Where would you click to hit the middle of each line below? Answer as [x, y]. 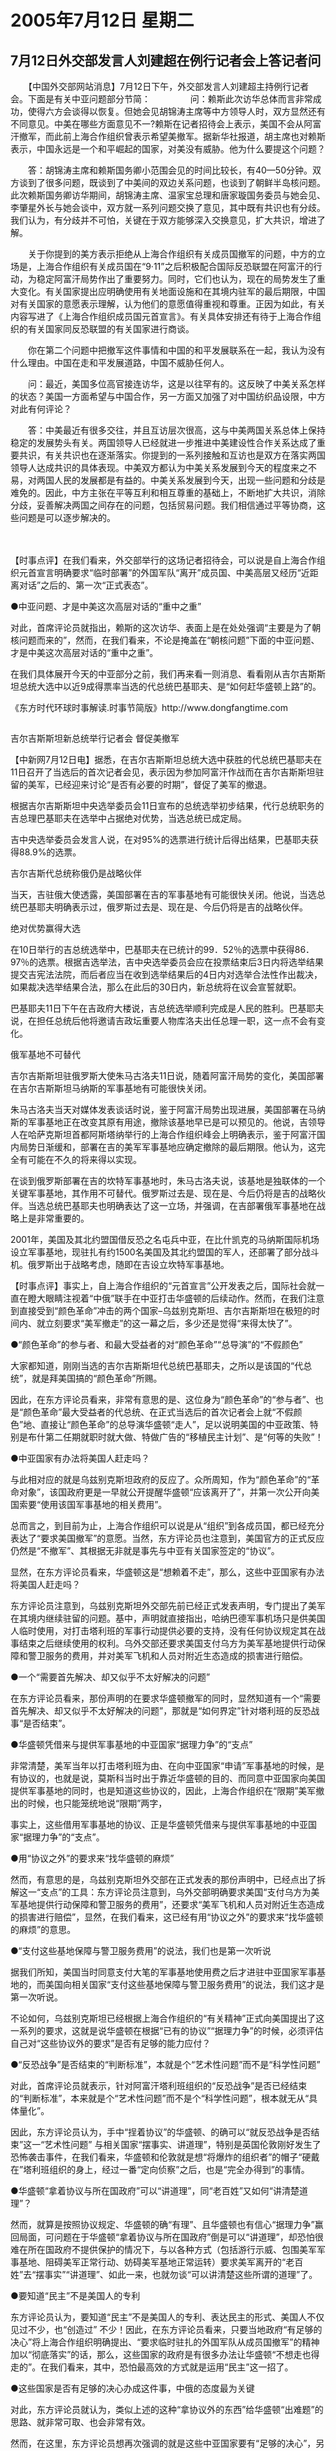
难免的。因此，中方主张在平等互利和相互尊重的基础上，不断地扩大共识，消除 [168, 492]
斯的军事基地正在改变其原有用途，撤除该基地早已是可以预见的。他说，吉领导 [168, 1122]
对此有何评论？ [41, 409]
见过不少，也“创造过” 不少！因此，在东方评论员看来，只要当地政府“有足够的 [166, 2330]
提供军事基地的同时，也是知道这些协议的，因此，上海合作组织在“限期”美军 [163, 1791]
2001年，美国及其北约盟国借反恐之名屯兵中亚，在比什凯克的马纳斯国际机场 [165, 1240]
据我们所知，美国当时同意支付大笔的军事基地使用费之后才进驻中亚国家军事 [163, 1972]
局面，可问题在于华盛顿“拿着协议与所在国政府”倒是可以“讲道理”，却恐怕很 [171, 2237]
